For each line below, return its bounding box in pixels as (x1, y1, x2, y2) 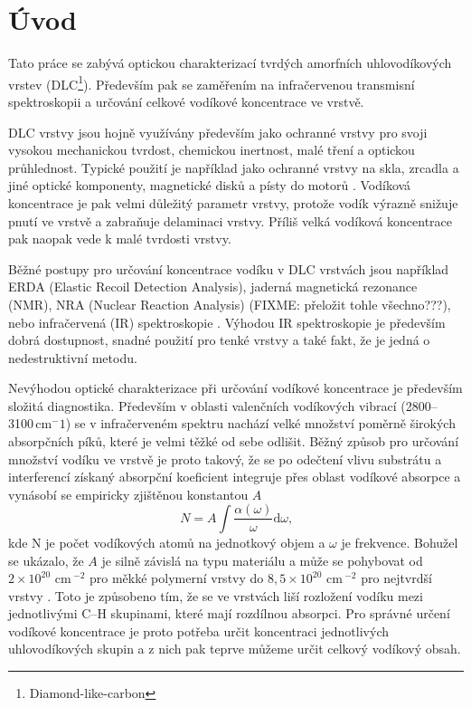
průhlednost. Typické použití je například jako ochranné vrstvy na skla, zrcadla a (8, 158, 459, 177)
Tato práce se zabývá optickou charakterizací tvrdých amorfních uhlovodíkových (8, 53, 452, 72)
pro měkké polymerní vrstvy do (89, 568, 264, 588)
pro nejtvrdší (361, 568, 432, 588)
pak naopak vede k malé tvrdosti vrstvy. (8, 229, 231, 248)
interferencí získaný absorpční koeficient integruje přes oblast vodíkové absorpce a (8, 467, 461, 486)
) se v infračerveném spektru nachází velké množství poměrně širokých (65, 414, 456, 433)
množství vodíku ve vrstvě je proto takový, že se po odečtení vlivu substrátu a (8, 449, 442, 468)
